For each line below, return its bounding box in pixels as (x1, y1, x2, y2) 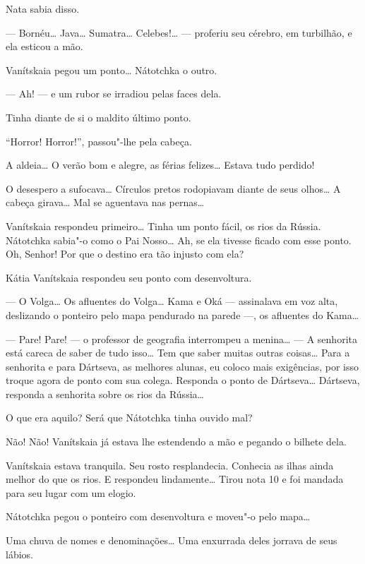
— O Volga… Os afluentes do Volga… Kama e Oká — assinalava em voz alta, (6, 294, 338, 308)
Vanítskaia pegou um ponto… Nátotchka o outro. (6, 62, 217, 77)
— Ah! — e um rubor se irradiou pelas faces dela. (6, 86, 222, 101)
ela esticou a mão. (6, 39, 83, 54)
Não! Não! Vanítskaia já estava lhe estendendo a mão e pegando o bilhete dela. (6, 434, 347, 449)
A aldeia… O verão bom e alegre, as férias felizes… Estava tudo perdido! (6, 157, 315, 172)
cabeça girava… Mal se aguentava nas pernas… (6, 195, 205, 210)
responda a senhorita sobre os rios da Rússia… (6, 386, 204, 401)
